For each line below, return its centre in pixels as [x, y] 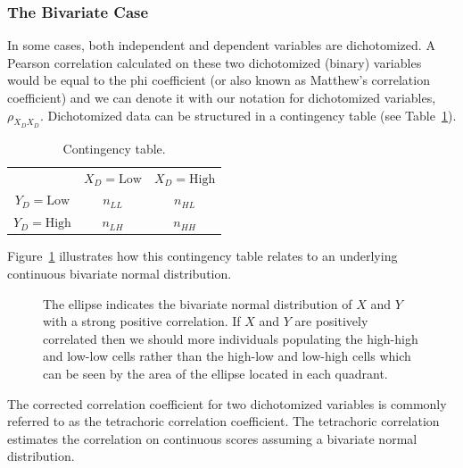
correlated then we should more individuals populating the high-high [231, 338]
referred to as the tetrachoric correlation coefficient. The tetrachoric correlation [223, 421]
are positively [331, 321]
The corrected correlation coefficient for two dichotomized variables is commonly [227, 403]
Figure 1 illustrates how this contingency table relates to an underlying [203, 256]
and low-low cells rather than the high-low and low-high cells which [227, 356]
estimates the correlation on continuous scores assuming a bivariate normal [212, 438]
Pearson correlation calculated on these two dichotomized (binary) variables [215, 62]
